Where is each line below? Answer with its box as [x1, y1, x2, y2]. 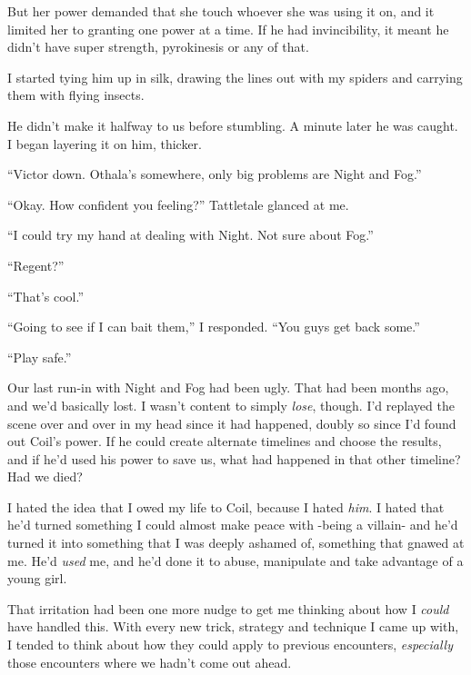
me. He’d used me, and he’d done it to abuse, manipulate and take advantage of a [7, 551, 464, 570]
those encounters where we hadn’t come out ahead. [7, 652, 292, 671]
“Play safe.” [7, 347, 72, 366]
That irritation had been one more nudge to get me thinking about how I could [7, 599, 449, 618]
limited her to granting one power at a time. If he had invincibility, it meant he [7, 19, 449, 38]
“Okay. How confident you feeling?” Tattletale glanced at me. [7, 194, 349, 213]
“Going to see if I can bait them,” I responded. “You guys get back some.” [7, 317, 420, 336]
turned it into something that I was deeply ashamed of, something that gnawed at [7, 533, 465, 552]
